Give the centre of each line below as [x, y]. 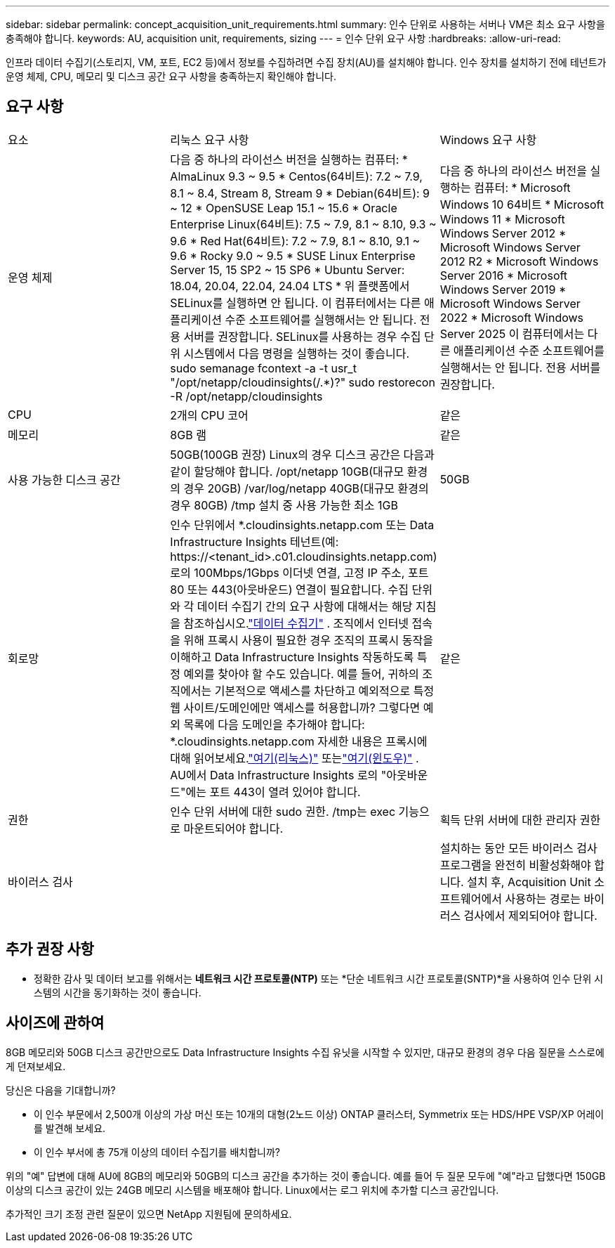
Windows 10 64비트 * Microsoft [522, 204]
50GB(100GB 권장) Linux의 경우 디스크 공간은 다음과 [302, 454]
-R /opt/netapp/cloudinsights [246, 396]
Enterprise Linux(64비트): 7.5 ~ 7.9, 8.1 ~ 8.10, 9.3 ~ [303, 224]
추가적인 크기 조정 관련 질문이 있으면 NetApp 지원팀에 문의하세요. [149, 1214]
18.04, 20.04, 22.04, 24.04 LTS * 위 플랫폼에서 [290, 286]
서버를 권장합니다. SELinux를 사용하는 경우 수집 [302, 336]
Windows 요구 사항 [488, 139]
